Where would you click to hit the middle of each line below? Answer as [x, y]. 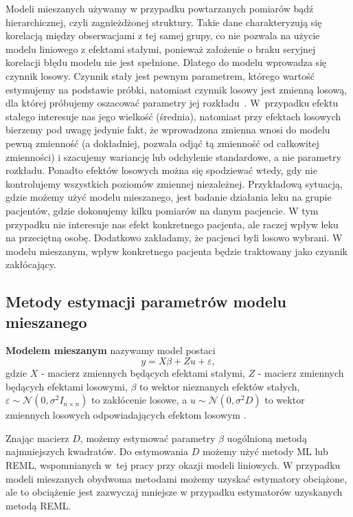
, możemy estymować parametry [148, 438]
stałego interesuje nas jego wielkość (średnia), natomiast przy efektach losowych [173, 116]
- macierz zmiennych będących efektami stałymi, [143, 373]
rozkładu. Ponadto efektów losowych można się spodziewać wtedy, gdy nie [161, 170]
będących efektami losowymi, [67, 386]
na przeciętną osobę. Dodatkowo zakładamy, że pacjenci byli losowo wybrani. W [174, 238]
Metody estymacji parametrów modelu [146, 301]
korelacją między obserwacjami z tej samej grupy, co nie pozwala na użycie [163, 35]
